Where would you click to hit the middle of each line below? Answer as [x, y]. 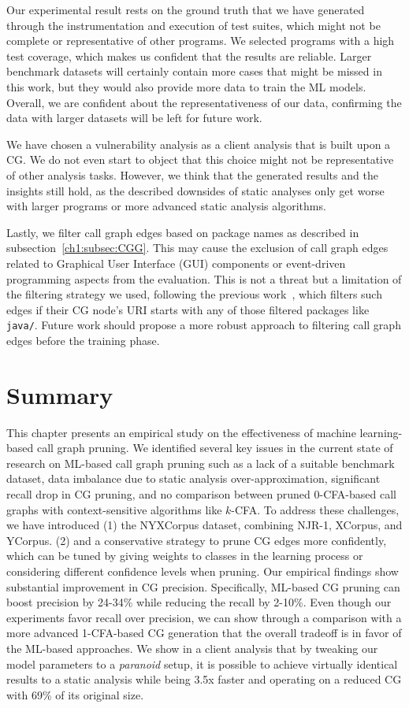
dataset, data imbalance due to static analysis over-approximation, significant [193, 478]
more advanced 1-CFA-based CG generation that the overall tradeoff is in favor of [204, 633]
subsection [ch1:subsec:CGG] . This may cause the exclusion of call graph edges [197, 248]
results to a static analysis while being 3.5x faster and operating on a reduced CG [204, 679]
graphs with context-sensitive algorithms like [114, 509]
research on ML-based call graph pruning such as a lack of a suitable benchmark [201, 463]
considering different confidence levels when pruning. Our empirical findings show [203, 571]
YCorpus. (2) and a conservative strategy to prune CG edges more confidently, [197, 540]
